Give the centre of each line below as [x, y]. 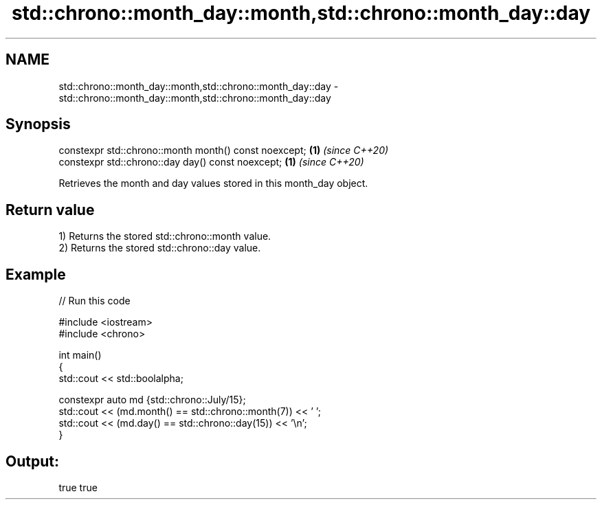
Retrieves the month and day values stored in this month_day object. [213, 183]
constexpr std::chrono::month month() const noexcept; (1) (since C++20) [224, 150]
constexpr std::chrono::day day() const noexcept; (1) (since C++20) [211, 162]
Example [36, 274]
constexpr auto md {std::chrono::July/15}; [152, 400]
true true [78, 487]
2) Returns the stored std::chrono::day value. [160, 248]
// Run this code [94, 301]
